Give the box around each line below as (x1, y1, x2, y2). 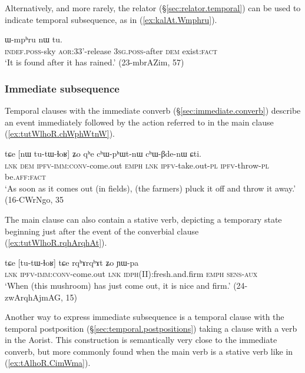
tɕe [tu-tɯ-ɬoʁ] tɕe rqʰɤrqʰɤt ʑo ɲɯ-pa (5, 256, 139, 268)
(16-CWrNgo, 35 (5, 193, 64, 206)
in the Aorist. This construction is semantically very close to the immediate (5, 334, 277, 346)
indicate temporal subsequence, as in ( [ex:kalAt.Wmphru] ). (5, 13, 217, 25)
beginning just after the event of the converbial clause (5, 225, 199, 237)
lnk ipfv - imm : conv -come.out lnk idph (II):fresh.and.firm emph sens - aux (5, 268, 258, 280)
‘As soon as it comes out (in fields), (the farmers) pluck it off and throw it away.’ (5, 181, 296, 194)
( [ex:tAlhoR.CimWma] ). (5, 357, 91, 369)
